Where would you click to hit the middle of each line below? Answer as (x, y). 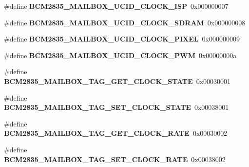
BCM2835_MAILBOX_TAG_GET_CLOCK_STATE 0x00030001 (117, 81)
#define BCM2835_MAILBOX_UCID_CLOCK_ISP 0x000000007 (116, 6)
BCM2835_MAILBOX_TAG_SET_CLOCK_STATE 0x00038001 (116, 107)
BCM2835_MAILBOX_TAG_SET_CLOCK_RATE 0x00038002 (115, 159)
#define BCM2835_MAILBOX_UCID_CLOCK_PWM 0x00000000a (120, 55)
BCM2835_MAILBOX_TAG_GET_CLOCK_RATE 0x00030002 (116, 133)
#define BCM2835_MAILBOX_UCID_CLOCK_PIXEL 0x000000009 (122, 39)
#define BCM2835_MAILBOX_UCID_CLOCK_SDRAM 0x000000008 (125, 22)
